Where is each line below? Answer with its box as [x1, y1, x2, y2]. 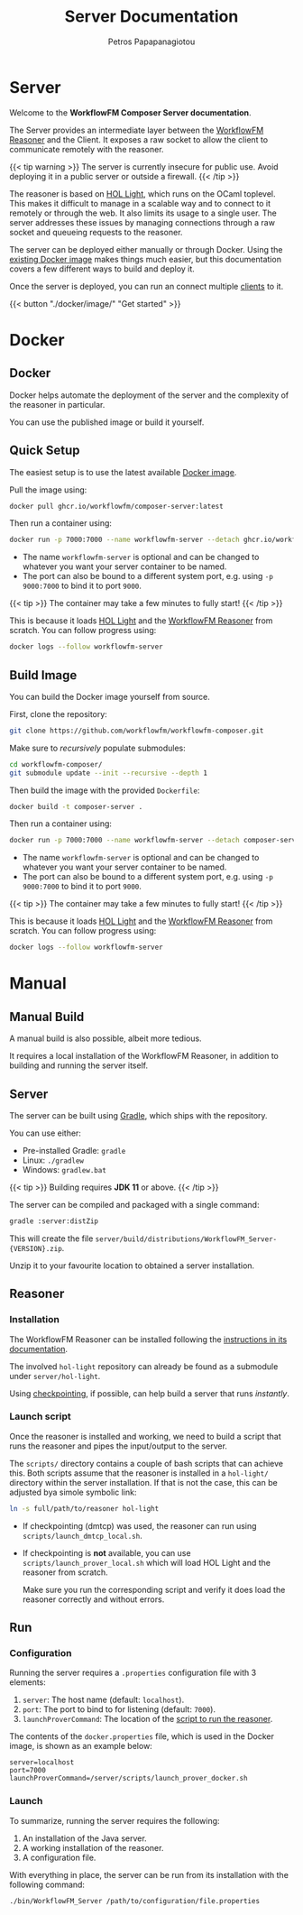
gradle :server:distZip [9, 1217, 99, 1226]
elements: [9, 1677, 47, 1688]
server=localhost [9, 1758, 75, 1767]
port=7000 [9, 1766, 47, 1775]
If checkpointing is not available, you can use [22, 1547, 191, 1558]
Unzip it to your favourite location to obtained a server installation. [9, 1260, 255, 1271]
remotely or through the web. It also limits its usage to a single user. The [9, 207, 277, 218]
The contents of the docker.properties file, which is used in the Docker [9, 1731, 275, 1742]
